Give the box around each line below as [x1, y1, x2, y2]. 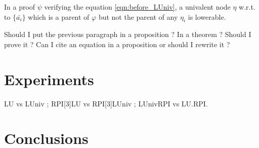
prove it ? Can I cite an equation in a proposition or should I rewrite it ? [4, 39, 230, 49]
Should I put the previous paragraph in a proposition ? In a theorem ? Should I [4, 29, 251, 40]
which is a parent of [28, 11, 90, 22]
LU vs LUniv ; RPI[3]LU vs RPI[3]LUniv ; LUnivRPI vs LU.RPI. [4, 98, 208, 108]
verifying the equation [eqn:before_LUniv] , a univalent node [44, 2, 231, 12]
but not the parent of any [98, 11, 178, 22]
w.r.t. [239, 2, 255, 12]
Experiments [4, 68, 94, 89]
